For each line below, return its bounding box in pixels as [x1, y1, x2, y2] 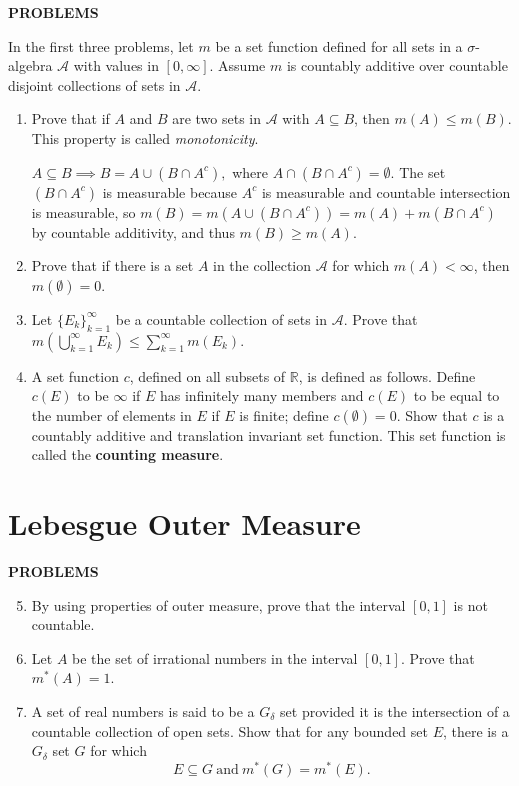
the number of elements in [31, 404, 192, 425]
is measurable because [102, 181, 238, 202]
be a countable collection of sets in [115, 308, 328, 329]
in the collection [213, 255, 312, 276]
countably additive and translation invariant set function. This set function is [31, 424, 506, 445]
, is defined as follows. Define [298, 365, 476, 386]
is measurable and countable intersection [261, 181, 511, 202]
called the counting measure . [31, 444, 224, 465]
